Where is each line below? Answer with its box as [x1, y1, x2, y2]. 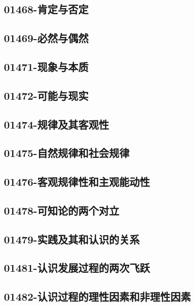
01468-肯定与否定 [4, 1, 89, 17]
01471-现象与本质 [4, 59, 89, 74]
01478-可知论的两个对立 [4, 202, 119, 218]
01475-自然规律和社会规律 [4, 145, 130, 160]
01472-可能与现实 [4, 87, 89, 103]
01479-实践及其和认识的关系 [4, 231, 140, 246]
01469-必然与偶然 [4, 30, 89, 45]
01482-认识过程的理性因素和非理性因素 [4, 289, 191, 304]
